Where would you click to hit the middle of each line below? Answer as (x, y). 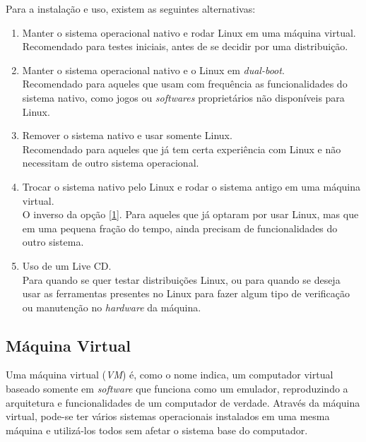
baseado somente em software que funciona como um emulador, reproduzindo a (177, 389)
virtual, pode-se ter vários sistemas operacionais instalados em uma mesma (168, 416)
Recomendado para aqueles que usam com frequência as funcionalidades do (185, 84)
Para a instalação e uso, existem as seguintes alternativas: (131, 8)
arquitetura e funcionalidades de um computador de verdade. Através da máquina (183, 402)
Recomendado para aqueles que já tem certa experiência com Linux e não (182, 149)
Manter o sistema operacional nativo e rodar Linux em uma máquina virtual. (189, 32)
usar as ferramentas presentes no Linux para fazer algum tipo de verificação (186, 293)
